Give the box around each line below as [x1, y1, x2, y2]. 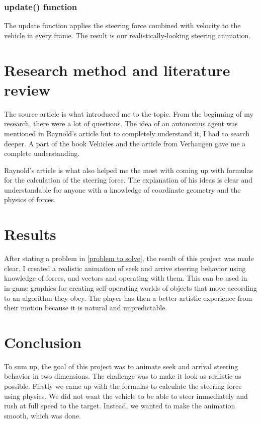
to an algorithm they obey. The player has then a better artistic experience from [4, 292, 252, 303]
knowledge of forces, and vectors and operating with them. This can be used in [4, 273, 247, 283]
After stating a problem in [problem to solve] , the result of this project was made [4, 253, 254, 264]
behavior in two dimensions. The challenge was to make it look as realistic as [4, 371, 241, 381]
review [4, 79, 50, 100]
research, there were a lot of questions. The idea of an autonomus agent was [4, 118, 238, 129]
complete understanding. [4, 148, 80, 158]
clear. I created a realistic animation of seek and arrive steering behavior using [4, 263, 246, 273]
